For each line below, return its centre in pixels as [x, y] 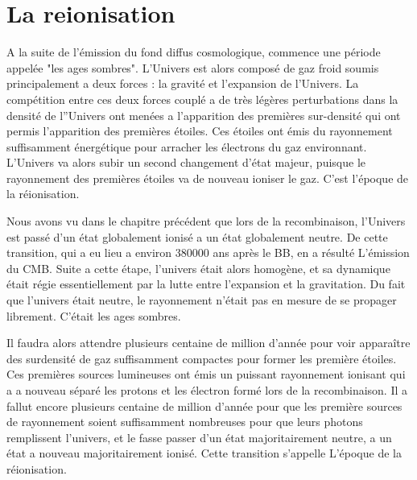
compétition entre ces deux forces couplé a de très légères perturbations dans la [202, 99]
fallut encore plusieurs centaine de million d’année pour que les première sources [204, 406]
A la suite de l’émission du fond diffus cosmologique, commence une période [194, 52]
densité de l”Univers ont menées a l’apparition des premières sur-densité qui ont [204, 115]
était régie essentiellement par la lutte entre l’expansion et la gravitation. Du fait [206, 284]
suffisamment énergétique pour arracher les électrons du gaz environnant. [187, 146]
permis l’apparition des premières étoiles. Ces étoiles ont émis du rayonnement [200, 131]
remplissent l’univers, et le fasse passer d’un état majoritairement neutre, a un [199, 437]
